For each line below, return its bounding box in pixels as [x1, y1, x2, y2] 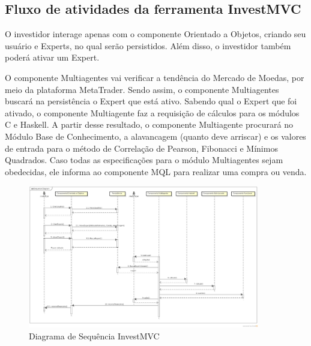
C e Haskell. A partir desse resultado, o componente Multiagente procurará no [5, 118, 294, 131]
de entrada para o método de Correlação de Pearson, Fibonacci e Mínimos [5, 142, 278, 154]
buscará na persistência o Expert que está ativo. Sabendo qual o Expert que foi [5, 95, 297, 107]
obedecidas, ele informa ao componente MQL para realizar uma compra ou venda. [5, 165, 307, 177]
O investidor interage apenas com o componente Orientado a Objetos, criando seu [5, 28, 306, 40]
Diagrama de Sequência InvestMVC [29, 329, 160, 342]
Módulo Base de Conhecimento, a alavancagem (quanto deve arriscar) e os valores [5, 130, 306, 142]
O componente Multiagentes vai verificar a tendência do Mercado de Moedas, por [5, 71, 304, 83]
